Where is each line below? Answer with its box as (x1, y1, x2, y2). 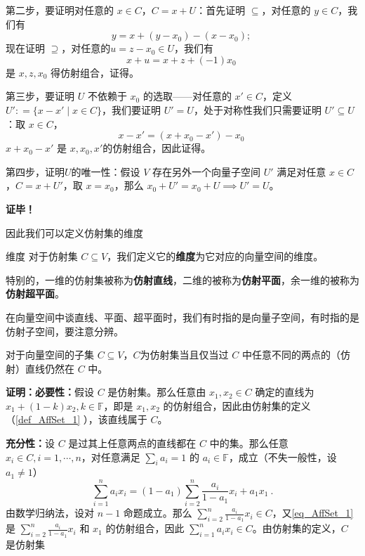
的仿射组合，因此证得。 (102, 141, 211, 155)
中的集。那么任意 (209, 436, 288, 451)
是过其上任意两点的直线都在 (68, 436, 197, 451)
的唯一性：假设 (71, 164, 140, 179)
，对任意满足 (81, 449, 140, 464)
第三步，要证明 (6, 89, 74, 103)
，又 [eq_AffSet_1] (272, 505, 354, 520)
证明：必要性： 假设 (6, 384, 94, 399)
